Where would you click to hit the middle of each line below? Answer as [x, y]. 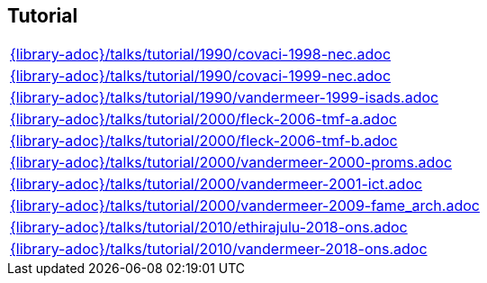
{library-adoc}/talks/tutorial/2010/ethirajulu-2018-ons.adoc [209, 228]
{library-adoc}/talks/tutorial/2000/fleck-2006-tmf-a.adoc [203, 119]
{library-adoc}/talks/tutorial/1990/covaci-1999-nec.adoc [201, 76]
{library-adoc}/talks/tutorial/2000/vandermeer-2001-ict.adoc [216, 184]
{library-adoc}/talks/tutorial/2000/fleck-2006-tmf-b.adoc [204, 141]
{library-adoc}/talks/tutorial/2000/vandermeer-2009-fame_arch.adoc [245, 206]
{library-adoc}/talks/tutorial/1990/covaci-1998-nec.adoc [201, 55]
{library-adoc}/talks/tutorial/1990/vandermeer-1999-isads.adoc [225, 98]
